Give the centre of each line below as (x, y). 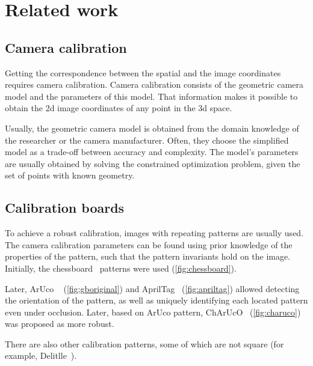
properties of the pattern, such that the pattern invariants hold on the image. (148, 256)
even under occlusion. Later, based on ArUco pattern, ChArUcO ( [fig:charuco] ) (153, 312)
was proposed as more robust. (60, 324)
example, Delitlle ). (41, 355)
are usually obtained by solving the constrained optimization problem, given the (153, 163)
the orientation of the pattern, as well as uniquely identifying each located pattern (156, 300)
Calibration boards (65, 208)
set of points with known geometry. (70, 175)
